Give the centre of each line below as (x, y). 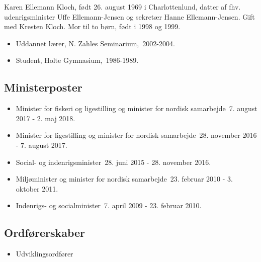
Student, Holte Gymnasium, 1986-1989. (77, 60)
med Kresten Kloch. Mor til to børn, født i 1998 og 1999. (92, 26)
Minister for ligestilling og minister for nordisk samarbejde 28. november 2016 (136, 135)
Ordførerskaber (45, 233)
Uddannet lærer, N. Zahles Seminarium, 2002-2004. (95, 43)
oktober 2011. (37, 188)
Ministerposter (43, 87)
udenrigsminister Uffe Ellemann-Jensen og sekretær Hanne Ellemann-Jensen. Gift (129, 16)
